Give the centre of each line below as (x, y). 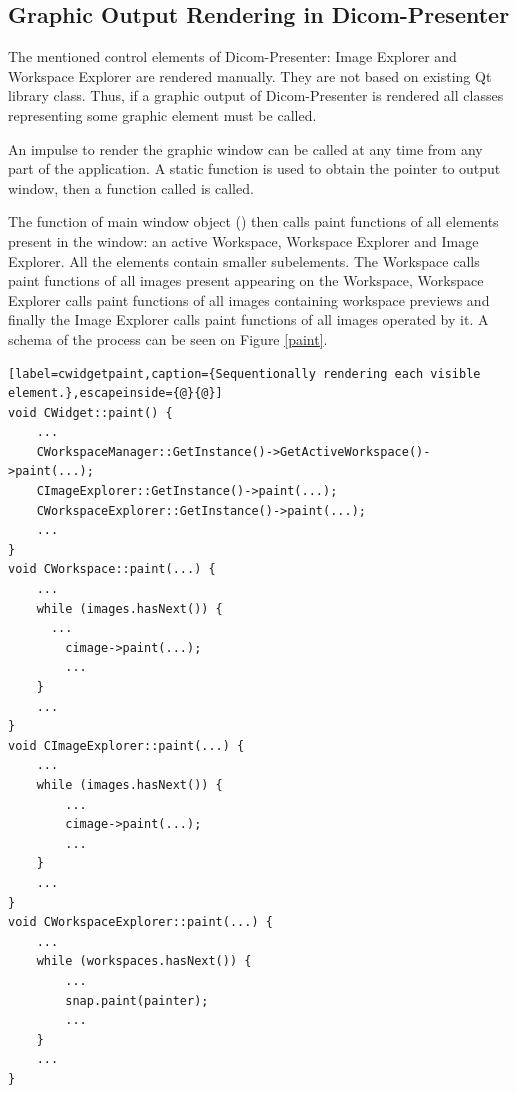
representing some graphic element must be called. (162, 114)
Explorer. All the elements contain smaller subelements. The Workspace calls (244, 260)
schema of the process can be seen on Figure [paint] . (168, 338)
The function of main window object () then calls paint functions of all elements (253, 221)
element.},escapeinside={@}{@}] (115, 393)
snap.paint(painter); (137, 1000)
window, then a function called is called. (131, 187)
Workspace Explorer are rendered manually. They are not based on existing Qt (250, 75)
